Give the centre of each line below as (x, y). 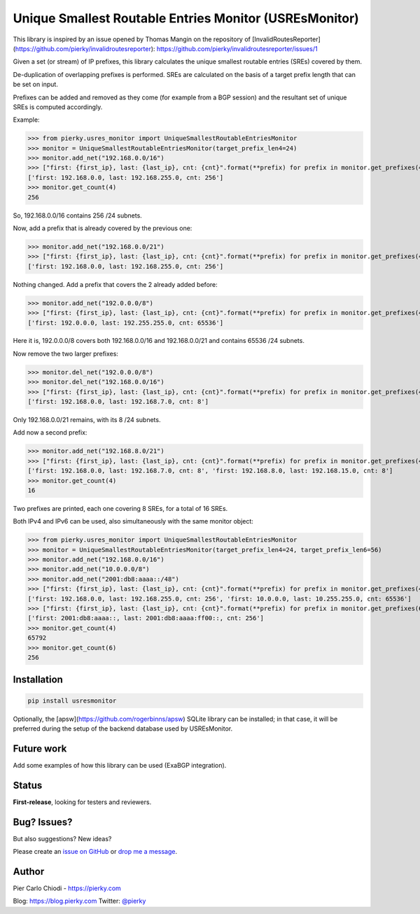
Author (29, 871)
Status (28, 785)
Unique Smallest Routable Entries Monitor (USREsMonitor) (186, 18)
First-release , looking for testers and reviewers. (82, 802)
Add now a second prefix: (50, 433)
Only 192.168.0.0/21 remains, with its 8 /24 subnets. (87, 420)
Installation (38, 680)
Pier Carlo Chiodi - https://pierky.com (67, 888)
